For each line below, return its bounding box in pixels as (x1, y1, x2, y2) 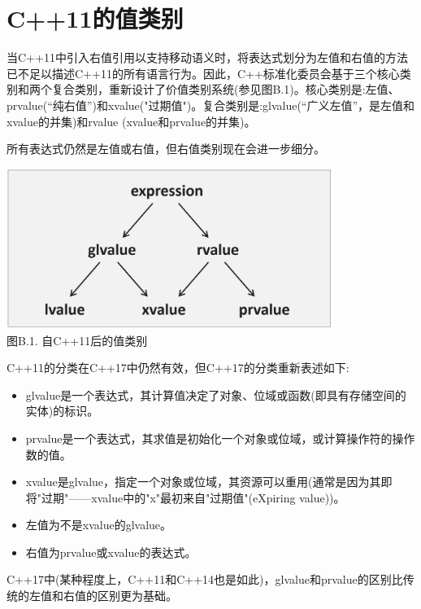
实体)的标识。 (25, 402, 99, 419)
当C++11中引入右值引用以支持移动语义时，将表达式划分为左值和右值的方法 (7, 49, 408, 66)
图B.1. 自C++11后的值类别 (7, 331, 148, 348)
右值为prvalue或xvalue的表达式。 (25, 543, 197, 560)
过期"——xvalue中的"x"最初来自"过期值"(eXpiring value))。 (41, 489, 345, 506)
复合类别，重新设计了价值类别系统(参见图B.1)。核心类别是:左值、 (51, 81, 400, 98)
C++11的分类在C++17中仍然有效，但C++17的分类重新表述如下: (7, 359, 349, 376)
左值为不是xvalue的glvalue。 (25, 516, 172, 533)
